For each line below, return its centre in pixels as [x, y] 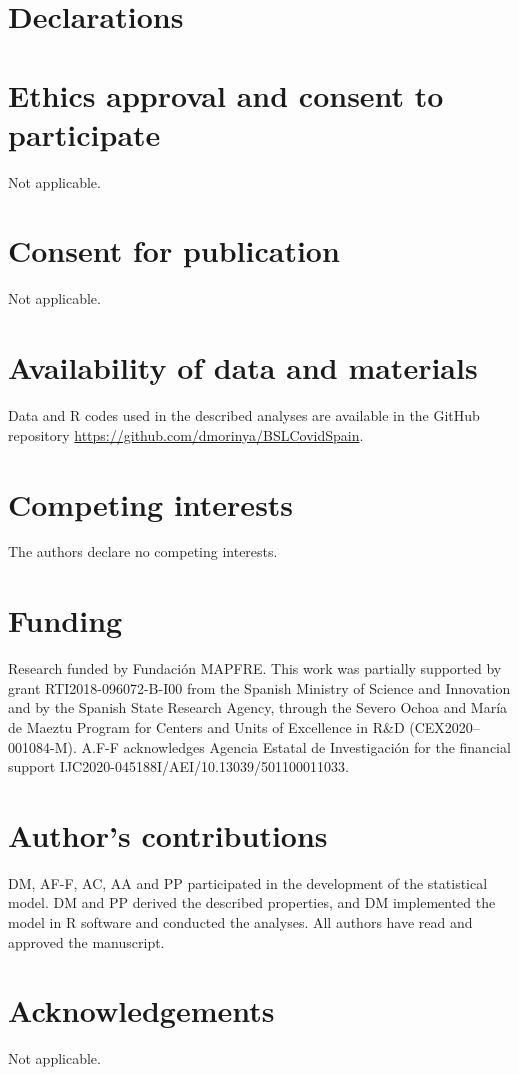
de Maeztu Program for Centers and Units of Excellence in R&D [206, 726]
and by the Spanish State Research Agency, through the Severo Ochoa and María [258, 707]
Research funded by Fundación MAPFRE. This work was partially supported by [255, 668]
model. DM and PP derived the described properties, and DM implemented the [252, 902]
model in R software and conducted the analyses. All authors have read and [240, 922]
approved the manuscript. [86, 941]
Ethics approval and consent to [226, 94]
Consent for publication [174, 250]
